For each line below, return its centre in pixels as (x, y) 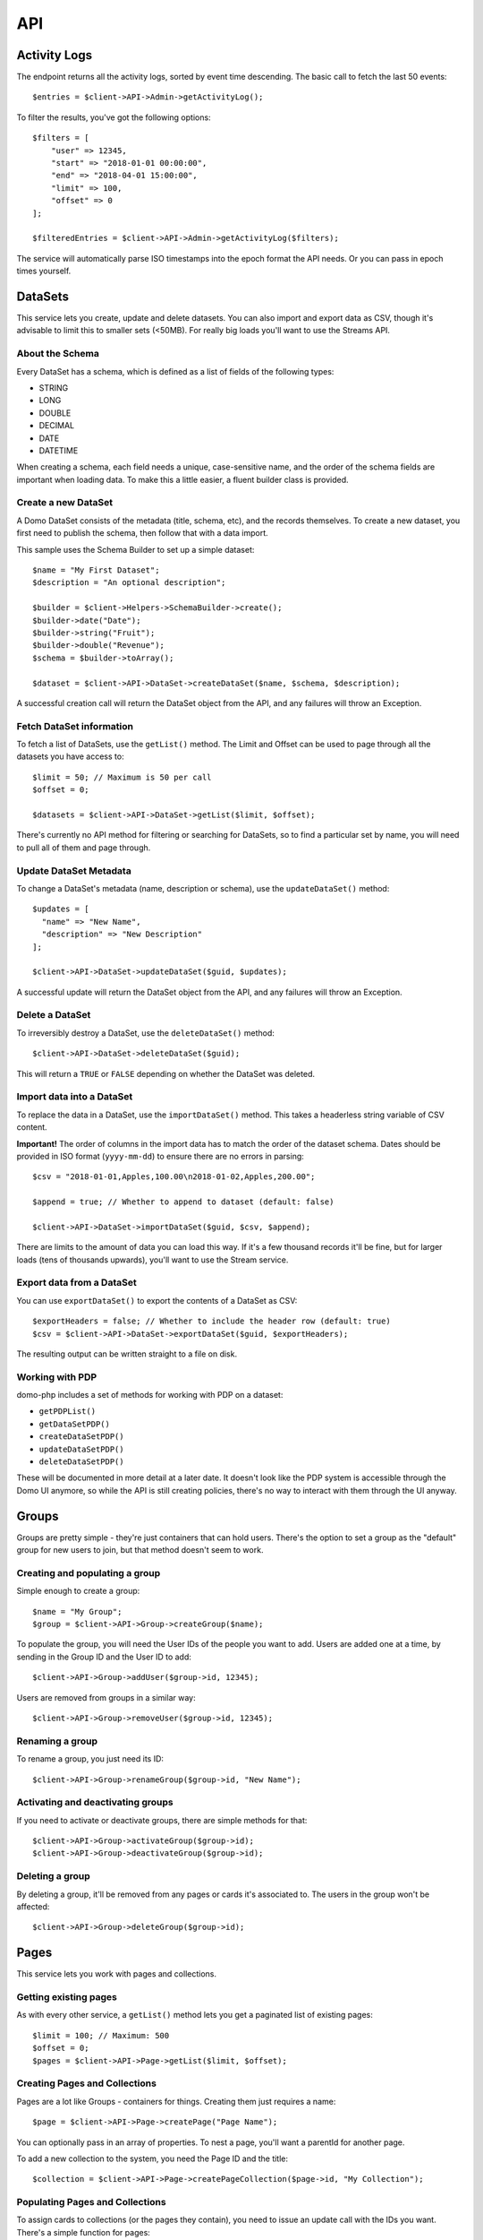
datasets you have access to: (70, 756)
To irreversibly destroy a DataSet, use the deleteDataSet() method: (145, 1033)
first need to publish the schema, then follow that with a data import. (142, 533)
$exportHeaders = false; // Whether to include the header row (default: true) (212, 1321)
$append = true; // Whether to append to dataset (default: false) (183, 1202)
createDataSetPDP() (81, 1437)
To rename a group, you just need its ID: (90, 1759)
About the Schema (58, 354)
